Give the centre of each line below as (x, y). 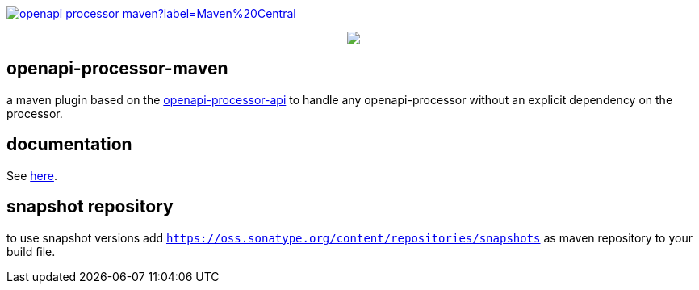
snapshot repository (90, 207)
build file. (31, 251)
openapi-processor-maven (117, 69)
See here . (32, 175)
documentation (69, 145)
